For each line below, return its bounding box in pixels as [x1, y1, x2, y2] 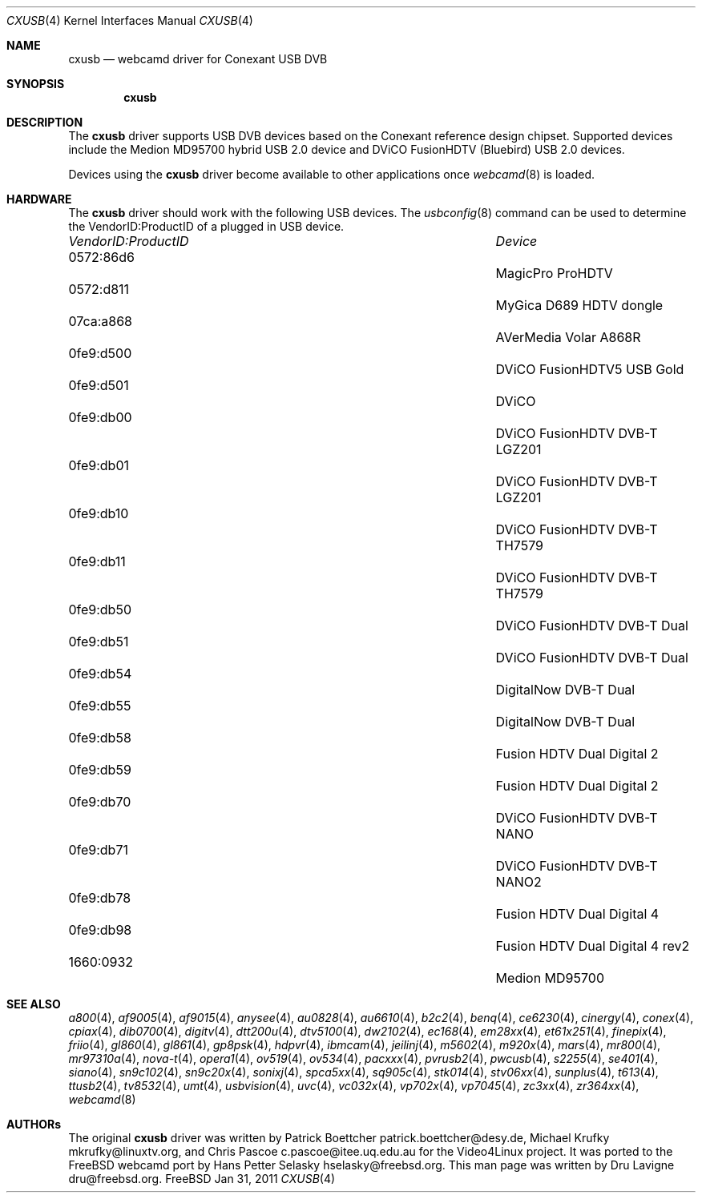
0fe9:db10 [68, 505, 129, 521]
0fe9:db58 [68, 730, 131, 746]
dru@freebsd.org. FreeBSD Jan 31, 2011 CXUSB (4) [68, 1172, 336, 1185]
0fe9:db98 [68, 922, 132, 938]
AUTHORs [6, 1117, 62, 1131]
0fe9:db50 [68, 602, 131, 618]
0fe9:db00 [68, 409, 132, 425]
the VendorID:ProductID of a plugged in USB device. [68, 219, 345, 233]
